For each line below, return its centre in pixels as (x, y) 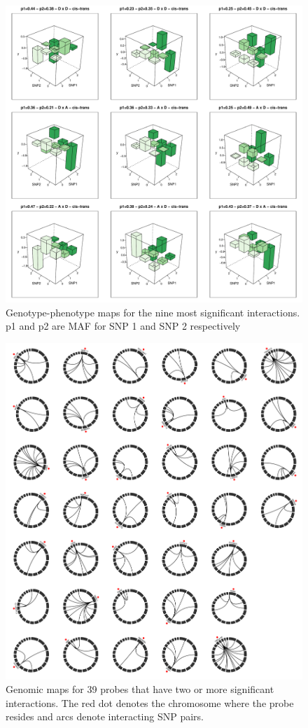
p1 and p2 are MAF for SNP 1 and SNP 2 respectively (123, 326)
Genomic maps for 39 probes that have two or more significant (140, 689)
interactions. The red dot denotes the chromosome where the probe (150, 702)
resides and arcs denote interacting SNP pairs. (105, 716)
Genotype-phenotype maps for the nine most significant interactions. (153, 312)
